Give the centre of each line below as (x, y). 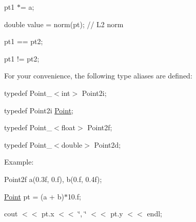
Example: (19, 162)
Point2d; (107, 144)
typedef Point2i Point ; (39, 110)
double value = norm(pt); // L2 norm (64, 24)
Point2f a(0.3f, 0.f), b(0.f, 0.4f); (53, 179)
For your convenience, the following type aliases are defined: (98, 76)
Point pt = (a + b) (34, 196)
